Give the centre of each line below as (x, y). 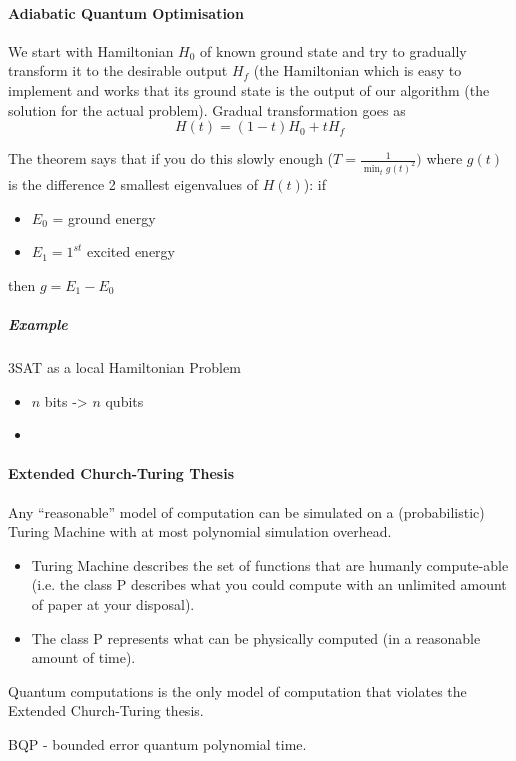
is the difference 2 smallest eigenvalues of (133, 184)
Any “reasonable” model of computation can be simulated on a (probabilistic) (246, 511)
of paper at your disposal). (113, 603)
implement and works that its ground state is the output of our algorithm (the (249, 89)
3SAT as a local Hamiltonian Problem (124, 366)
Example (38, 324)
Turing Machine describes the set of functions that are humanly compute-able (270, 564)
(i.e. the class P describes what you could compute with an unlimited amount (269, 584)
